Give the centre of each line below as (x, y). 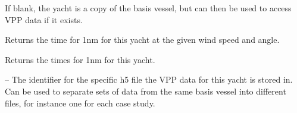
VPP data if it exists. (44, 19)
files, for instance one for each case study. (80, 103)
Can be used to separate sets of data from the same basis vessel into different (146, 91)
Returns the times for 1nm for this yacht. (80, 59)
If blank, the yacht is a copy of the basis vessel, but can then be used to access (148, 8)
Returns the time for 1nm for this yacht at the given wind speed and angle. (142, 40)
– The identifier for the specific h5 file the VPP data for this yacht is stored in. (149, 79)
